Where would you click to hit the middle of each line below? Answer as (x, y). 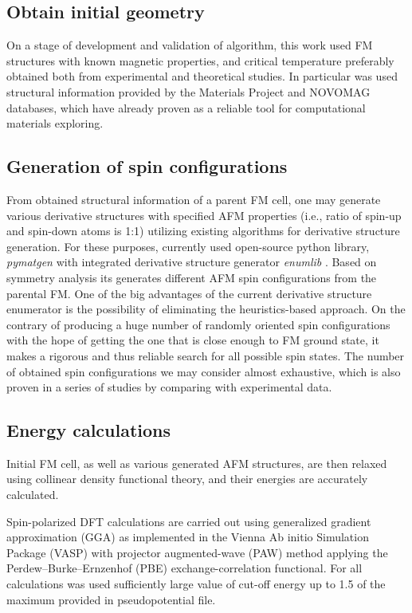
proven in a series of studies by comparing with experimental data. (169, 387)
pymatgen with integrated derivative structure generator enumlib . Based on (192, 262)
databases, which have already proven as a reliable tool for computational (186, 107)
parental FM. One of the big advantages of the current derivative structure (189, 293)
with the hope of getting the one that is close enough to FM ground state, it (193, 340)
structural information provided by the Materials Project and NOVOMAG (188, 91)
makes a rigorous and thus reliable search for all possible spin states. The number (206, 355)
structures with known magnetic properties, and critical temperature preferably (200, 60)
